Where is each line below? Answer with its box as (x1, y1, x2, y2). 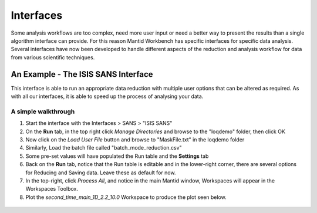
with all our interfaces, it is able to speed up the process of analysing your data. (11, 93, 204, 100)
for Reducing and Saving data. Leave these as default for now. (25, 169, 176, 176)
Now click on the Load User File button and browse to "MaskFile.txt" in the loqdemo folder (25, 136, 245, 143)
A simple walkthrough (11, 107, 75, 116)
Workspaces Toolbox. (25, 185, 79, 192)
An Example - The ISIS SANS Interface (11, 69, 153, 79)
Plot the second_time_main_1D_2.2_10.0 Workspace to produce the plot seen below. (25, 194, 227, 201)
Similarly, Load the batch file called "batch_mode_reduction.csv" (25, 144, 182, 151)
